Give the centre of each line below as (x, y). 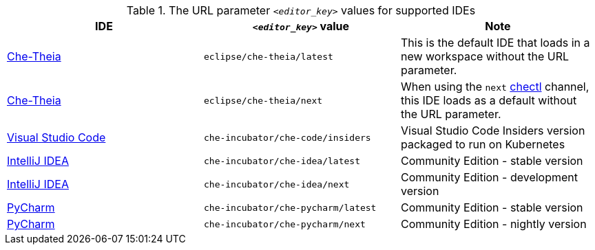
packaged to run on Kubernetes (483, 144)
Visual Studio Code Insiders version (493, 130)
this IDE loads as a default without (489, 100)
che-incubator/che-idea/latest (282, 161)
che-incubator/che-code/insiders (287, 137)
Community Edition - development (489, 177)
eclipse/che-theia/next (263, 100)
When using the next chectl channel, (495, 87)
